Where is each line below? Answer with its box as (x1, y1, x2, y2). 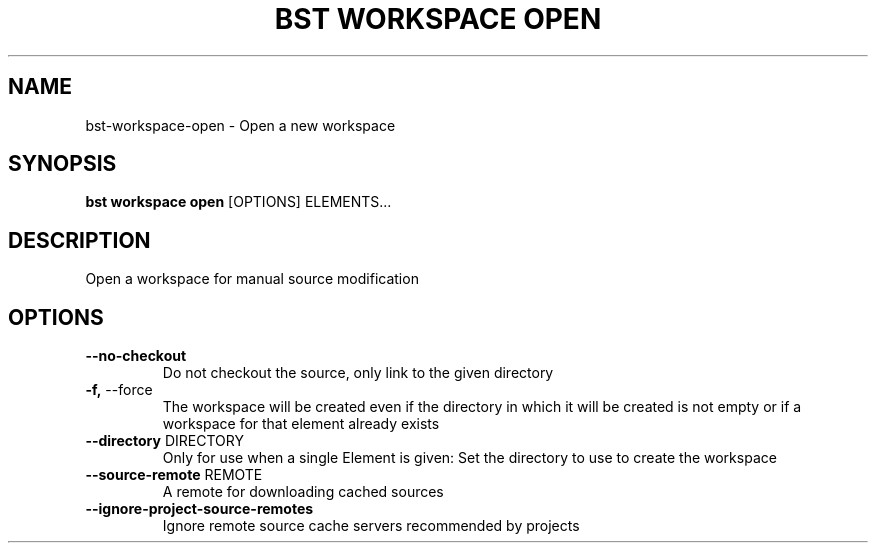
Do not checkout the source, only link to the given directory (162, 364, 554, 382)
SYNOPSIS (8, 151, 117, 177)
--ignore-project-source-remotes (85, 500, 314, 518)
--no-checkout (85, 347, 187, 365)
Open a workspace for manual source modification (85, 270, 419, 288)
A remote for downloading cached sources (162, 483, 444, 501)
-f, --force (85, 381, 153, 399)
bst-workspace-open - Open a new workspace (85, 116, 396, 134)
